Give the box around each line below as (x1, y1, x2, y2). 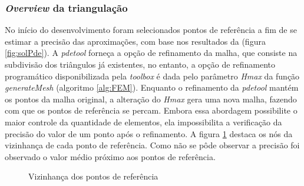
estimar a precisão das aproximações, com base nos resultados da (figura (5, 35, 266, 47)
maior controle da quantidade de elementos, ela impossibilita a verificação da (5, 115, 282, 128)
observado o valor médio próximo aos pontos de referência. (5, 150, 216, 162)
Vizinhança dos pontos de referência (28, 170, 158, 182)
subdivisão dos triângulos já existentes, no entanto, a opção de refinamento (5, 58, 276, 70)
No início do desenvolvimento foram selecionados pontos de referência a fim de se (5, 24, 297, 36)
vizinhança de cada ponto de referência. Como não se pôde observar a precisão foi (5, 139, 300, 151)
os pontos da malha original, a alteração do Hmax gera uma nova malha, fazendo (5, 92, 297, 105)
